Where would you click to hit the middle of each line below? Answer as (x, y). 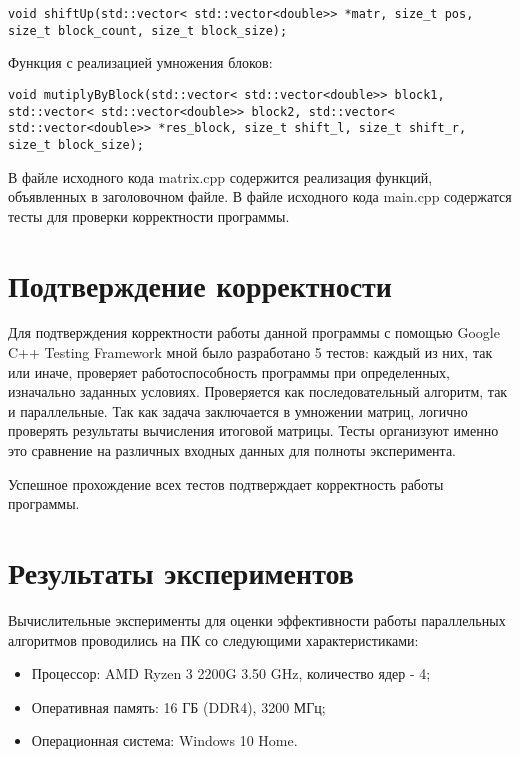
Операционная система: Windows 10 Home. (164, 740)
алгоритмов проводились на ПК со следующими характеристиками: (213, 639)
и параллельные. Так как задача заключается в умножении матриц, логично (238, 410)
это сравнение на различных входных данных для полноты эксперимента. (232, 450)
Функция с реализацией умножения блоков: (140, 62)
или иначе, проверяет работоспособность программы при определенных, (229, 371)
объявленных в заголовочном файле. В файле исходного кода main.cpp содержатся (260, 196)
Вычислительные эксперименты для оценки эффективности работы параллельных (257, 619)
